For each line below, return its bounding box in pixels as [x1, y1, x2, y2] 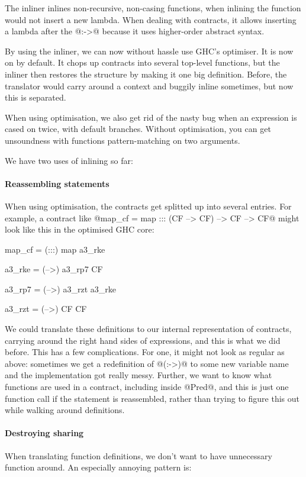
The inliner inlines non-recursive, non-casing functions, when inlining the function [5, 2, 301, 14]
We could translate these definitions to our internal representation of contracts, [5, 323, 292, 335]
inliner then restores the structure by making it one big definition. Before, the [5, 67, 287, 80]
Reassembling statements [5, 177, 109, 189]
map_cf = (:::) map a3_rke [5, 243, 105, 255]
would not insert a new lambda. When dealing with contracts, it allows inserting [5, 13, 297, 25]
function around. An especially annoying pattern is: [5, 461, 192, 473]
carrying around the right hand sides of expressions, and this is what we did [5, 334, 281, 346]
